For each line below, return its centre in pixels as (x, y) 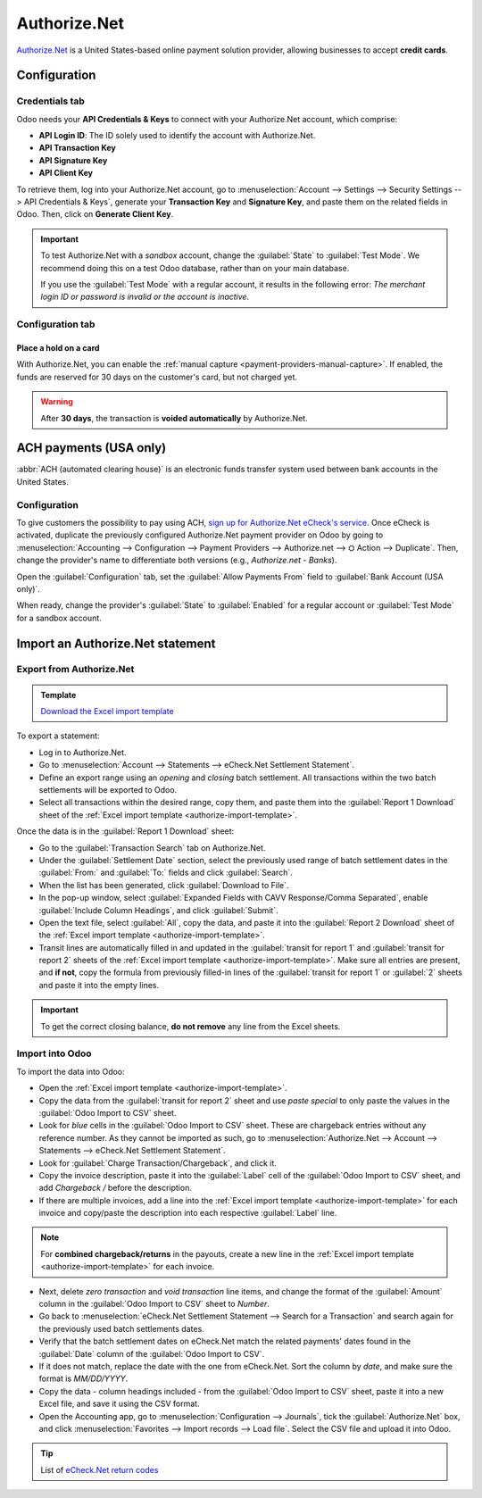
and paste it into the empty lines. (99, 985)
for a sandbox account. (59, 618)
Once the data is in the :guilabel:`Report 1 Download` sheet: (125, 831)
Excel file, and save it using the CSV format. (119, 1404)
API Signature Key (73, 160)
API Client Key (66, 173)
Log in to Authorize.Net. (83, 752)
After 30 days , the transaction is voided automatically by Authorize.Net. (174, 418)
